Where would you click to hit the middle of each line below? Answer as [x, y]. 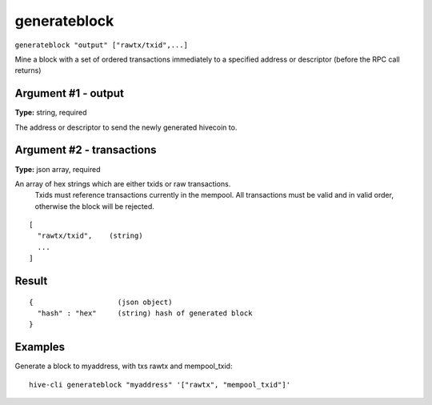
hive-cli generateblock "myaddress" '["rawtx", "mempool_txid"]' [160, 385]
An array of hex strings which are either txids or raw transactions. [123, 183]
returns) [28, 70]
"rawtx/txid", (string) [90, 236]
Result [31, 281]
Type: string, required [51, 113]
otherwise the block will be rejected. [95, 206]
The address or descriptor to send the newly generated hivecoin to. [126, 127]
